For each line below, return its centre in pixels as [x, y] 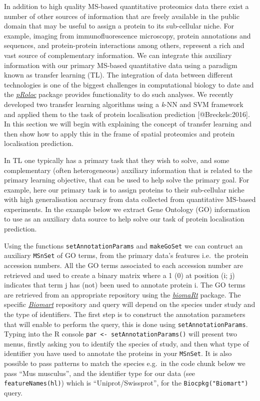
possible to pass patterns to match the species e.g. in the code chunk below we [125, 363]
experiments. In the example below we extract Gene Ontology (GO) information [127, 209]
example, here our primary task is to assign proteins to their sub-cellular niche [124, 189]
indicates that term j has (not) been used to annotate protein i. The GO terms [125, 285]
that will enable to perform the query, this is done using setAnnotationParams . [126, 324]
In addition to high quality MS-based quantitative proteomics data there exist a [126, 6]
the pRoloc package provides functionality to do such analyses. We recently [119, 94]
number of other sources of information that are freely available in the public [122, 16]
